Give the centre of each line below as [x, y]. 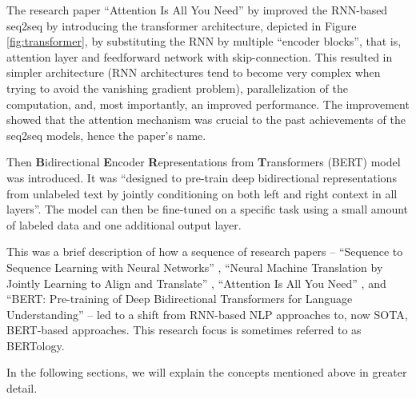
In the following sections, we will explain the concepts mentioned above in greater [207, 372]
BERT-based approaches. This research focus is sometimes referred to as [184, 330]
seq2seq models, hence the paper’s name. [106, 135]
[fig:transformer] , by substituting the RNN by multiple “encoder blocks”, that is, [204, 41]
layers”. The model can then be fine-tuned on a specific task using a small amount [208, 209]
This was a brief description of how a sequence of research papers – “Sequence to [205, 251]
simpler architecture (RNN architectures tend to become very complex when [194, 72]
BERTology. [36, 345]
